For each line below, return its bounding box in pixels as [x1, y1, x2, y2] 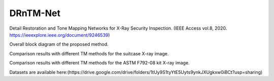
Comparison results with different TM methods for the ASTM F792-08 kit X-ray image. [9, 60, 190, 66]
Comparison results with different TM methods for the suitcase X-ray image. [9, 50, 169, 56]
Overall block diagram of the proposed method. [9, 41, 109, 47]
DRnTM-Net [9, 8, 61, 19]
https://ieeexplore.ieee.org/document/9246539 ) [9, 32, 110, 38]
